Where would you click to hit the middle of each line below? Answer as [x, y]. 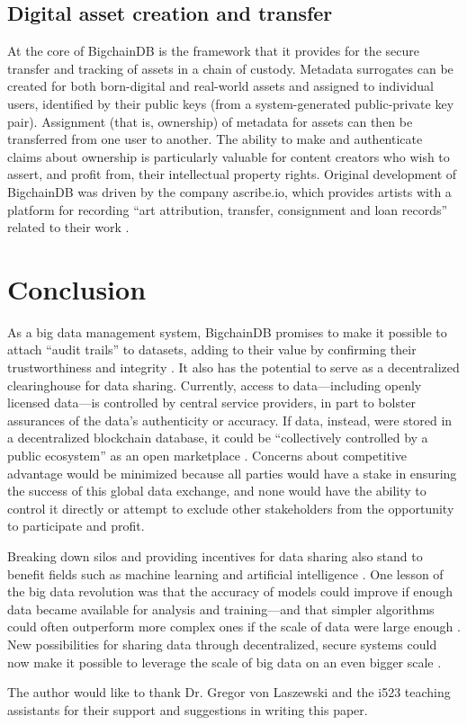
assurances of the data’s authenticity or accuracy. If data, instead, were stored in [230, 420]
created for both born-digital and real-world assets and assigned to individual [220, 86]
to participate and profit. [76, 526]
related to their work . [68, 227]
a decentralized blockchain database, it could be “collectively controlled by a [218, 438]
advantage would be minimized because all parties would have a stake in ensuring [232, 473]
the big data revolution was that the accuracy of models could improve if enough [230, 591]
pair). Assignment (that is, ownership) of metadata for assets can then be [210, 121]
